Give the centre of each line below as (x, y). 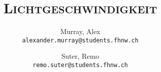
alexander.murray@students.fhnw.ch (80, 40)
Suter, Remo (80, 56)
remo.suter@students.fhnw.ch (80, 65)
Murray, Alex (80, 31)
